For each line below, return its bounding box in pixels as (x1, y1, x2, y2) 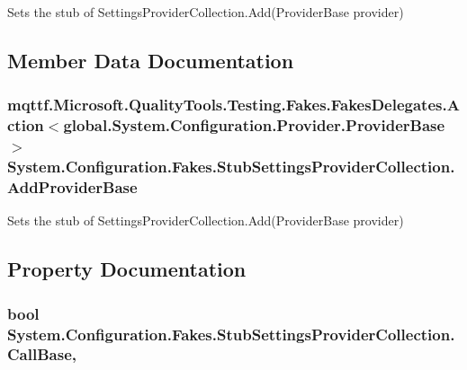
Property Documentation (7, 255, 247, 283)
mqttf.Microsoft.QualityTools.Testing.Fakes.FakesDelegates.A (7, 93, 460, 116)
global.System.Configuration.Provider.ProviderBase (63, 114, 445, 137)
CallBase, (7, 343, 76, 366)
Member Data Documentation (7, 46, 294, 74)
